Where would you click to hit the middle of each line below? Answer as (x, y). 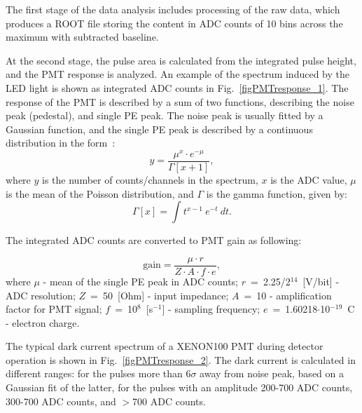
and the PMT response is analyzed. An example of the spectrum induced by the (177, 74)
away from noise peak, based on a (272, 373)
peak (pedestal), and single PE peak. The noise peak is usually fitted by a (165, 115)
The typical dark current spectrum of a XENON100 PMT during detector (165, 346)
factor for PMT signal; (54, 309)
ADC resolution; (41, 295)
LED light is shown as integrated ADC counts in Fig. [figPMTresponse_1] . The (177, 87)
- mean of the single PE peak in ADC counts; (140, 281)
